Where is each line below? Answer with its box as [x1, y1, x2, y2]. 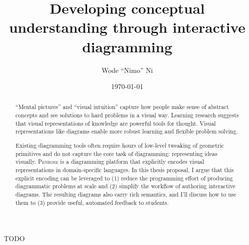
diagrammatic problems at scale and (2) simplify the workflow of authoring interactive [15, 182, 236, 190]
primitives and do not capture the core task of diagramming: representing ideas [15, 149, 218, 157]
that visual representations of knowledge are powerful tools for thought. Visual [15, 119, 216, 127]
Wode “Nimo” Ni [101, 65, 153, 75]
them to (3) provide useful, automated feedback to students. [15, 198, 169, 206]
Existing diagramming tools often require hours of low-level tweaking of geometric [15, 141, 224, 149]
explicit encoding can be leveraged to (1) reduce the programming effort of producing [15, 174, 233, 182]
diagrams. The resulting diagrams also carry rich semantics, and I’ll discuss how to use [15, 190, 236, 198]
